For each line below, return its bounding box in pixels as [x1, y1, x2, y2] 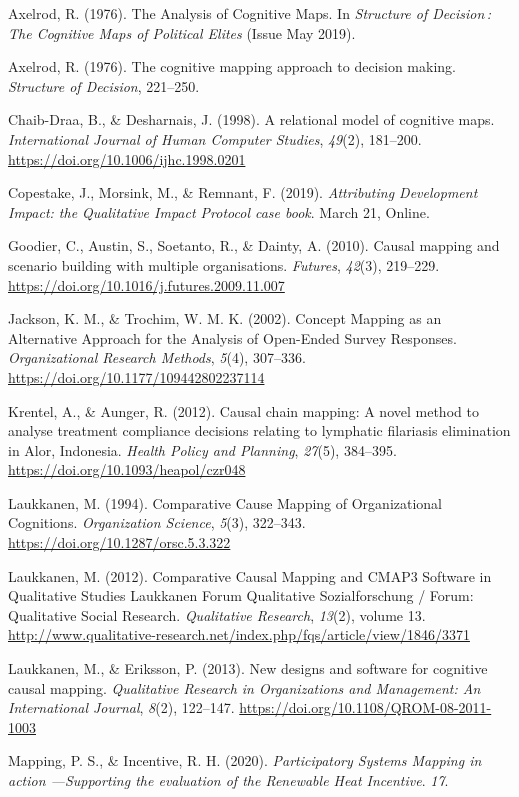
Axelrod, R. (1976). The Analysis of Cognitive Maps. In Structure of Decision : [8, 3, 491, 23]
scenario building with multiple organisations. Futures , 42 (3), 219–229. [8, 254, 440, 275]
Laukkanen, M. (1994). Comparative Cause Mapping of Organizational [8, 492, 443, 513]
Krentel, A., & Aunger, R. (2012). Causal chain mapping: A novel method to [8, 400, 479, 421]
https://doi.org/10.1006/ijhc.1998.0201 [8, 148, 246, 169]
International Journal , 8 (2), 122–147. [8, 697, 235, 718]
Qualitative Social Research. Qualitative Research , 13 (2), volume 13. [8, 604, 426, 625]
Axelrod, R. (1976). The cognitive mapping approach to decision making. [8, 56, 456, 77]
